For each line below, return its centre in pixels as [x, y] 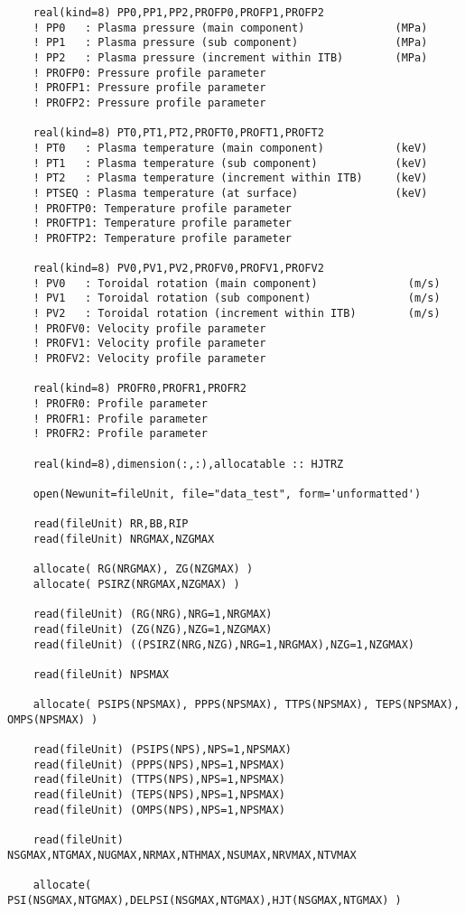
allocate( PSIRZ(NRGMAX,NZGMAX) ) [136, 584]
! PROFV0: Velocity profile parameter [149, 328]
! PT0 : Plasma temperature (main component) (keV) [230, 148]
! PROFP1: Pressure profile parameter [149, 88]
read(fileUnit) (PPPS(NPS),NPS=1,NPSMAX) [159, 764]
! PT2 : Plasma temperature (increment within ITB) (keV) [230, 178]
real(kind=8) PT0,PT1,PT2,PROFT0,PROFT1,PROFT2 [178, 133]
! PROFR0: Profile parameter [120, 404]
